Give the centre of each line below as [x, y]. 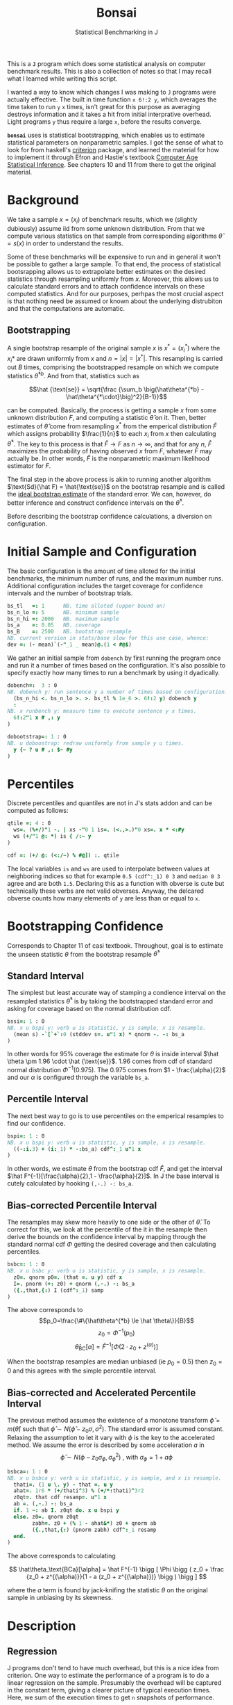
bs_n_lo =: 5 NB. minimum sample [63, 612]
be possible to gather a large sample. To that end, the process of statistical [114, 264]
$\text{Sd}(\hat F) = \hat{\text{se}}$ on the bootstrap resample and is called [116, 487]
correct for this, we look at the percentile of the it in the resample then [107, 1229]
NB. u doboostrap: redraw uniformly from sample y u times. [96, 743]
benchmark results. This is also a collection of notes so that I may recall [109, 71]
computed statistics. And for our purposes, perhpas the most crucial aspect [115, 293]
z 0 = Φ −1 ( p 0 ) [116, 1333]
